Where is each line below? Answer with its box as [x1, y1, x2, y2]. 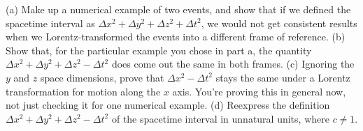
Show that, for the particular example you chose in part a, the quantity [6, 43, 312, 57]
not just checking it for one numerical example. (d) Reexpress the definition [6, 98, 330, 112]
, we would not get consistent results [201, 15, 357, 30]
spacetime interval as [6, 15, 95, 30]
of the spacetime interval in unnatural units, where [111, 111, 329, 125]
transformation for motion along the [6, 84, 161, 98]
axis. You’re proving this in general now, [172, 84, 346, 98]
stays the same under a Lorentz [215, 70, 350, 84]
